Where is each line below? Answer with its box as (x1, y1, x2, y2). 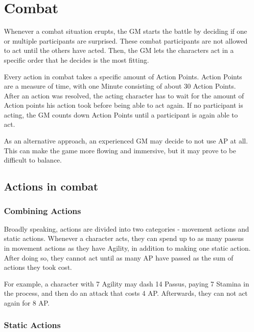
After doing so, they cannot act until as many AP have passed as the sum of (4, 252, 233, 262)
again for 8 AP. (4, 298, 50, 308)
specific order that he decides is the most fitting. (4, 54, 149, 65)
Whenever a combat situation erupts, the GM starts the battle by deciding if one (4, 26, 247, 36)
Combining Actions (4, 204, 81, 216)
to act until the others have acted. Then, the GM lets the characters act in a (4, 45, 234, 55)
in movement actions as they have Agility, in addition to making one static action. (4, 243, 251, 253)
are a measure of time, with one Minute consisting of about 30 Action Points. (4, 81, 236, 91)
